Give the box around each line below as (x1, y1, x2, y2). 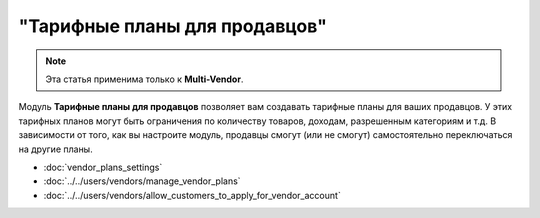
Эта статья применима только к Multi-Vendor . (45, 73, 244, 85)
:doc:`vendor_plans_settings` (43, 161, 163, 173)
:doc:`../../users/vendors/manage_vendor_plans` (43, 175, 241, 187)
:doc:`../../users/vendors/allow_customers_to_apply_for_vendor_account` (43, 189, 342, 201)
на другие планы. (18, 143, 94, 155)
